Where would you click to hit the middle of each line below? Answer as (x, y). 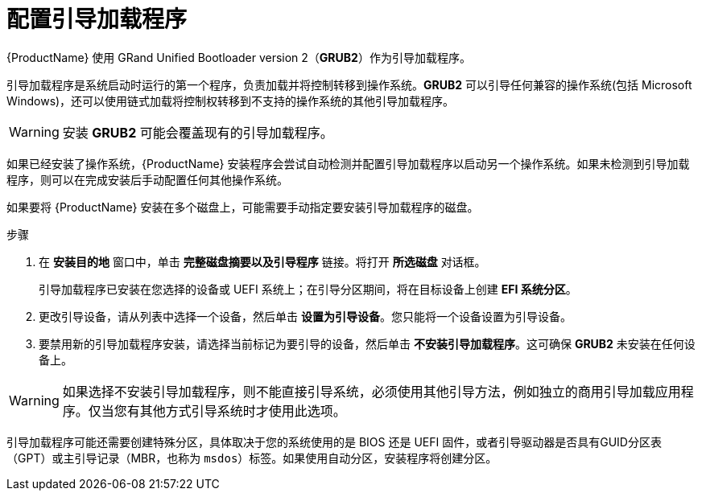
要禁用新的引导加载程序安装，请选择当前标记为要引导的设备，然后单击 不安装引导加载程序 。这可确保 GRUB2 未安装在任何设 (367, 343)
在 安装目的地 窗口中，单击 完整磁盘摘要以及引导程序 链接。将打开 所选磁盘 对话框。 (262, 261)
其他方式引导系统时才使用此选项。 (243, 411)
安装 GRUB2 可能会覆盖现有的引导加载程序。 (198, 132)
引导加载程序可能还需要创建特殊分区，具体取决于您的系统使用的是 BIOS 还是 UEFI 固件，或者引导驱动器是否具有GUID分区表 (334, 442)
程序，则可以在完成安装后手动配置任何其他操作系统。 (147, 179)
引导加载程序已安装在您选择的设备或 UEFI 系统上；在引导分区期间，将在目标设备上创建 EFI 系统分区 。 (308, 289)
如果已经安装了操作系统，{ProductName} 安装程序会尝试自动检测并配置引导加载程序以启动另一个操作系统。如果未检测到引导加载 (348, 163)
